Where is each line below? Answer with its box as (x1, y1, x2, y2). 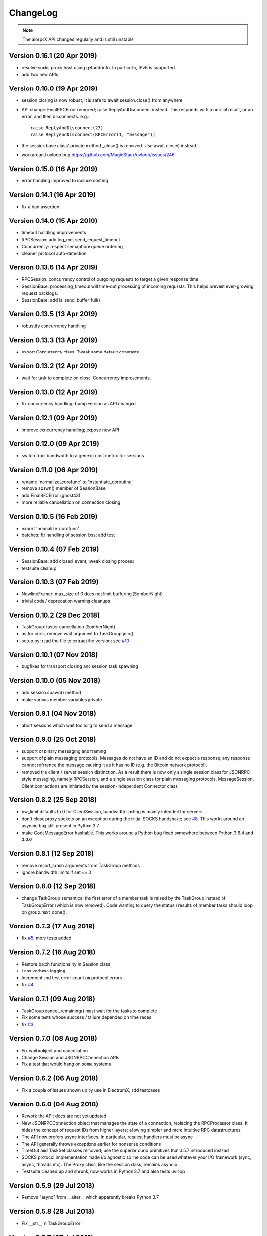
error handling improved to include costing (21, 178, 108, 184)
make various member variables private (21, 696, 102, 702)
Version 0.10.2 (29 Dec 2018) (9, 611, 100, 619)
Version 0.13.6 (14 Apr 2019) (9, 264, 98, 272)
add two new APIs (21, 72, 59, 78)
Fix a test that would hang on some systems (21, 1061, 111, 1067)
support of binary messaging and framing (21, 748, 106, 754)
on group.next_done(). (21, 909, 67, 915)
